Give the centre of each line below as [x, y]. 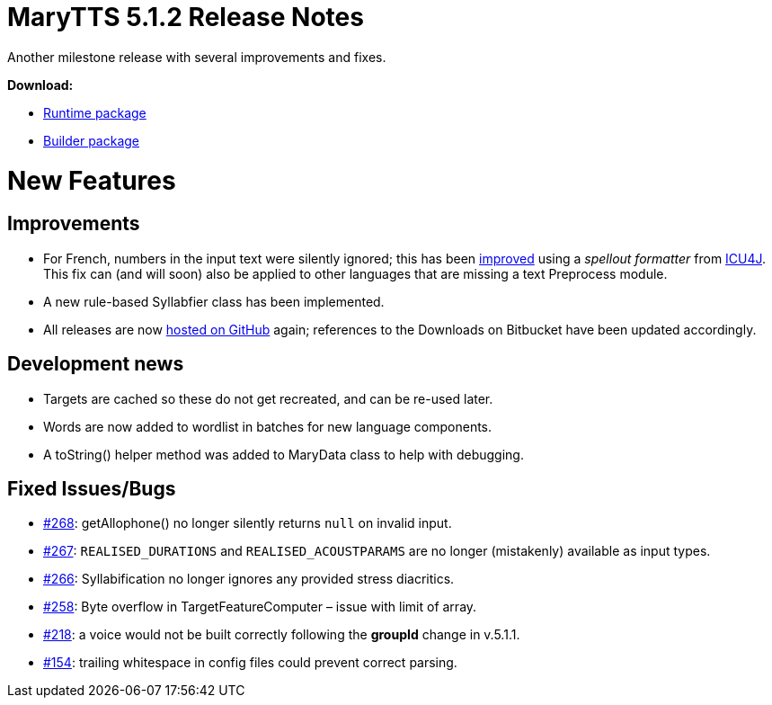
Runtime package [95, 112]
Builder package [92, 140]
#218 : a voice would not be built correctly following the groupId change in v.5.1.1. [282, 635]
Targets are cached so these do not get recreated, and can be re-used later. [268, 398]
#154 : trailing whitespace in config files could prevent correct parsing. [250, 663]
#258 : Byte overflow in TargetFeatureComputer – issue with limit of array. [260, 607]
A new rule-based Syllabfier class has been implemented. [214, 301]
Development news [96, 364]
